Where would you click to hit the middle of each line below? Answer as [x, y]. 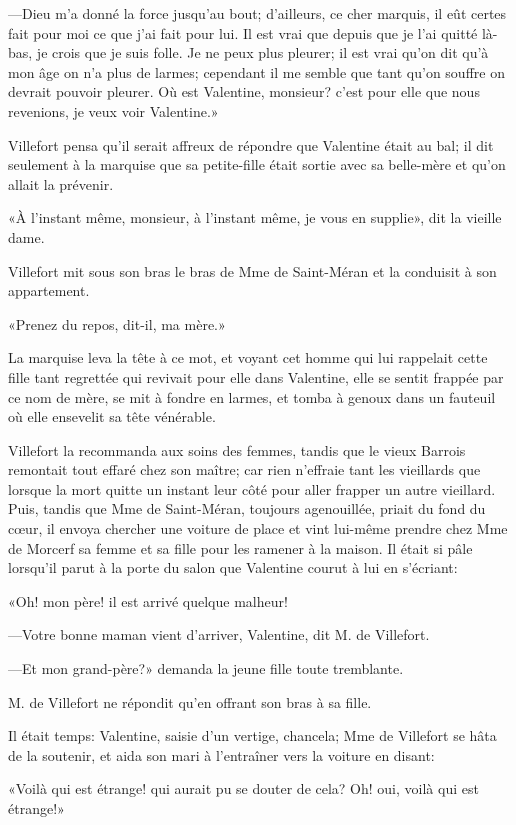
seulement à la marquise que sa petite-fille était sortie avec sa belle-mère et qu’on [257, 164]
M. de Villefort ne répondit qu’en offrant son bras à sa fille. [190, 701]
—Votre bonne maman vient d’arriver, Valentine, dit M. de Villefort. [219, 634]
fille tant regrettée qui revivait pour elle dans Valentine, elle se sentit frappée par [256, 376]
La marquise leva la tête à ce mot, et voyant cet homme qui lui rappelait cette [248, 357]
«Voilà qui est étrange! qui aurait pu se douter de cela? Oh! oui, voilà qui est [243, 788]
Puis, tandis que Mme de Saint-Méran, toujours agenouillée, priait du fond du [247, 508]
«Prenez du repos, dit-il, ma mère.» [117, 323]
